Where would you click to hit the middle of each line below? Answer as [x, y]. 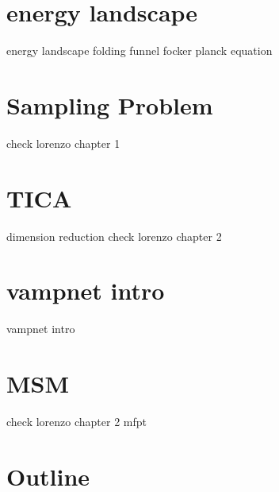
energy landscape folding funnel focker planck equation [139, 50]
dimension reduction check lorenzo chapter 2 [114, 236]
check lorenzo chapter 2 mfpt [77, 421]
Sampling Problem [110, 105]
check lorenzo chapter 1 [63, 143]
